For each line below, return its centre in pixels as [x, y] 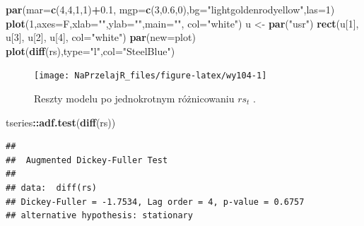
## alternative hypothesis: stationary [99, 216]
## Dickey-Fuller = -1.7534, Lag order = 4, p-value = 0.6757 [155, 202]
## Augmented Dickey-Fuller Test [87, 160]
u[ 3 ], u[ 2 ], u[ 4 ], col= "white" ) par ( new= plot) [101, 37]
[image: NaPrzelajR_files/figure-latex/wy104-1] [151, 76]
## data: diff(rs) [51, 188]
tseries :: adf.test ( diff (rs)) [61, 122]
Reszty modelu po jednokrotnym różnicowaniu [134, 99]
